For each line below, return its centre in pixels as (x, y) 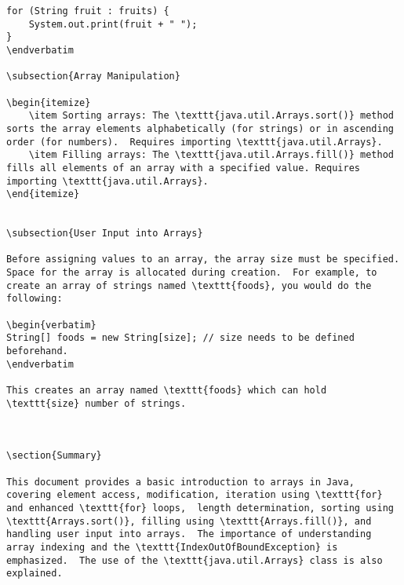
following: (35, 299)
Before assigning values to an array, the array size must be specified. (203, 260)
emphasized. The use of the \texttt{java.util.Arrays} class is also (195, 560)
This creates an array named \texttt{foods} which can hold (167, 391)
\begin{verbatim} (51, 325)
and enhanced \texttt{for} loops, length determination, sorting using (200, 508)
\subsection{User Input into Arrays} (105, 234)
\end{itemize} (43, 194)
